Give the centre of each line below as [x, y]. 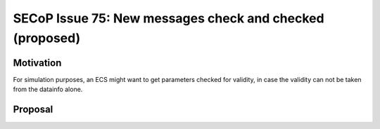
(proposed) [47, 38]
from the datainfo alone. [48, 89]
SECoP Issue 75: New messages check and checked [169, 18]
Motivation [37, 63]
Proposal [33, 110]
